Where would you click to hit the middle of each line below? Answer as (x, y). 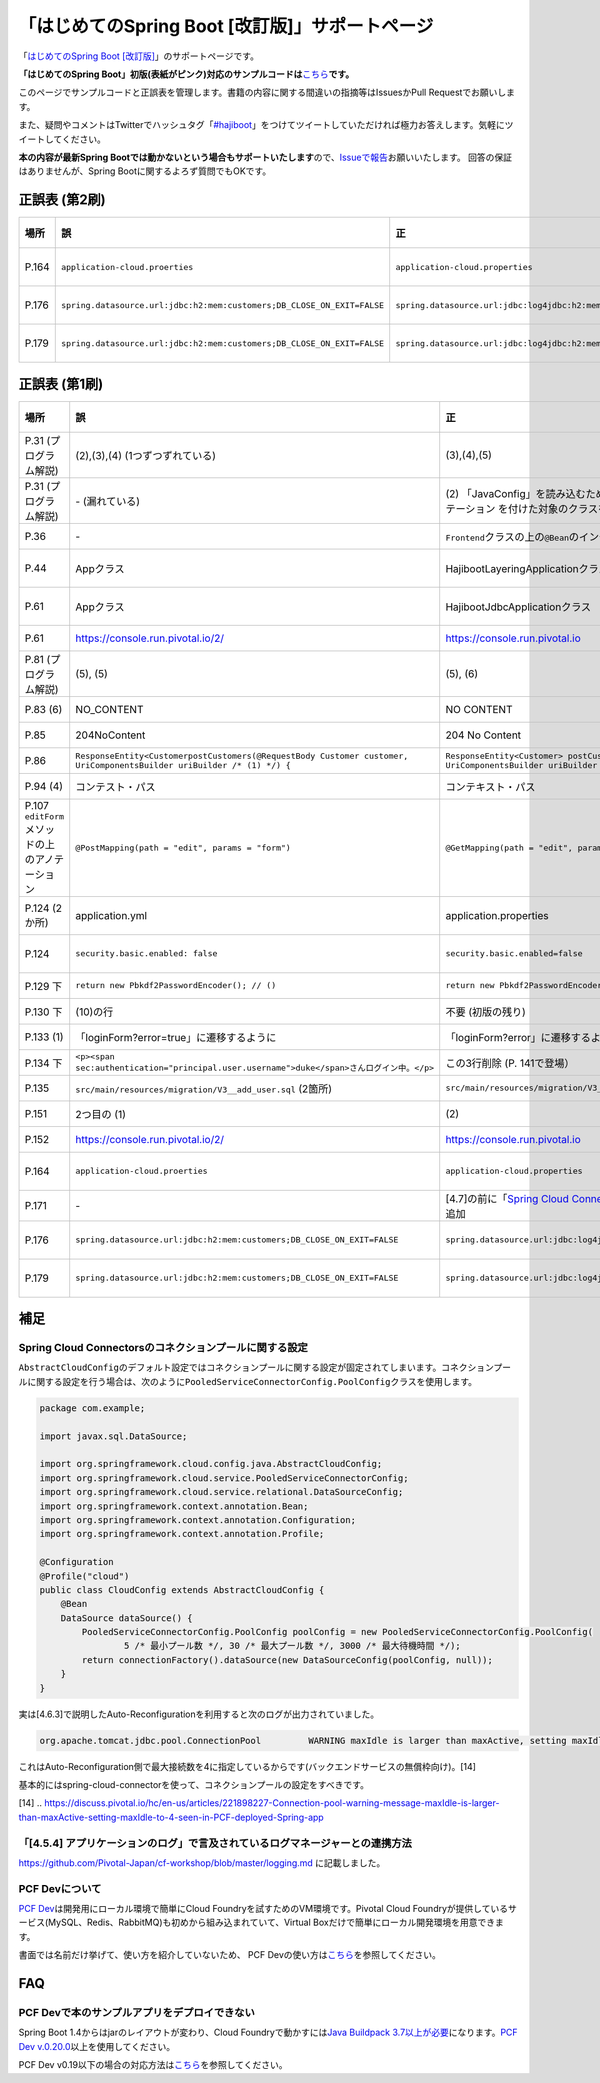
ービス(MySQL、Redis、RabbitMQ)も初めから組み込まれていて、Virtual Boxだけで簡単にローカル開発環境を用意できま (261, 1922)
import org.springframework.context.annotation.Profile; (182, 1534)
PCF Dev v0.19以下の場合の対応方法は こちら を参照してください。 (153, 2065)
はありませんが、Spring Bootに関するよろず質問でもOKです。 (145, 171)
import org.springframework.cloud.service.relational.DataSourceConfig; (221, 1492)
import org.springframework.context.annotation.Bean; (174, 1506)
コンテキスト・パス (490, 787)
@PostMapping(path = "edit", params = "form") (183, 847)
